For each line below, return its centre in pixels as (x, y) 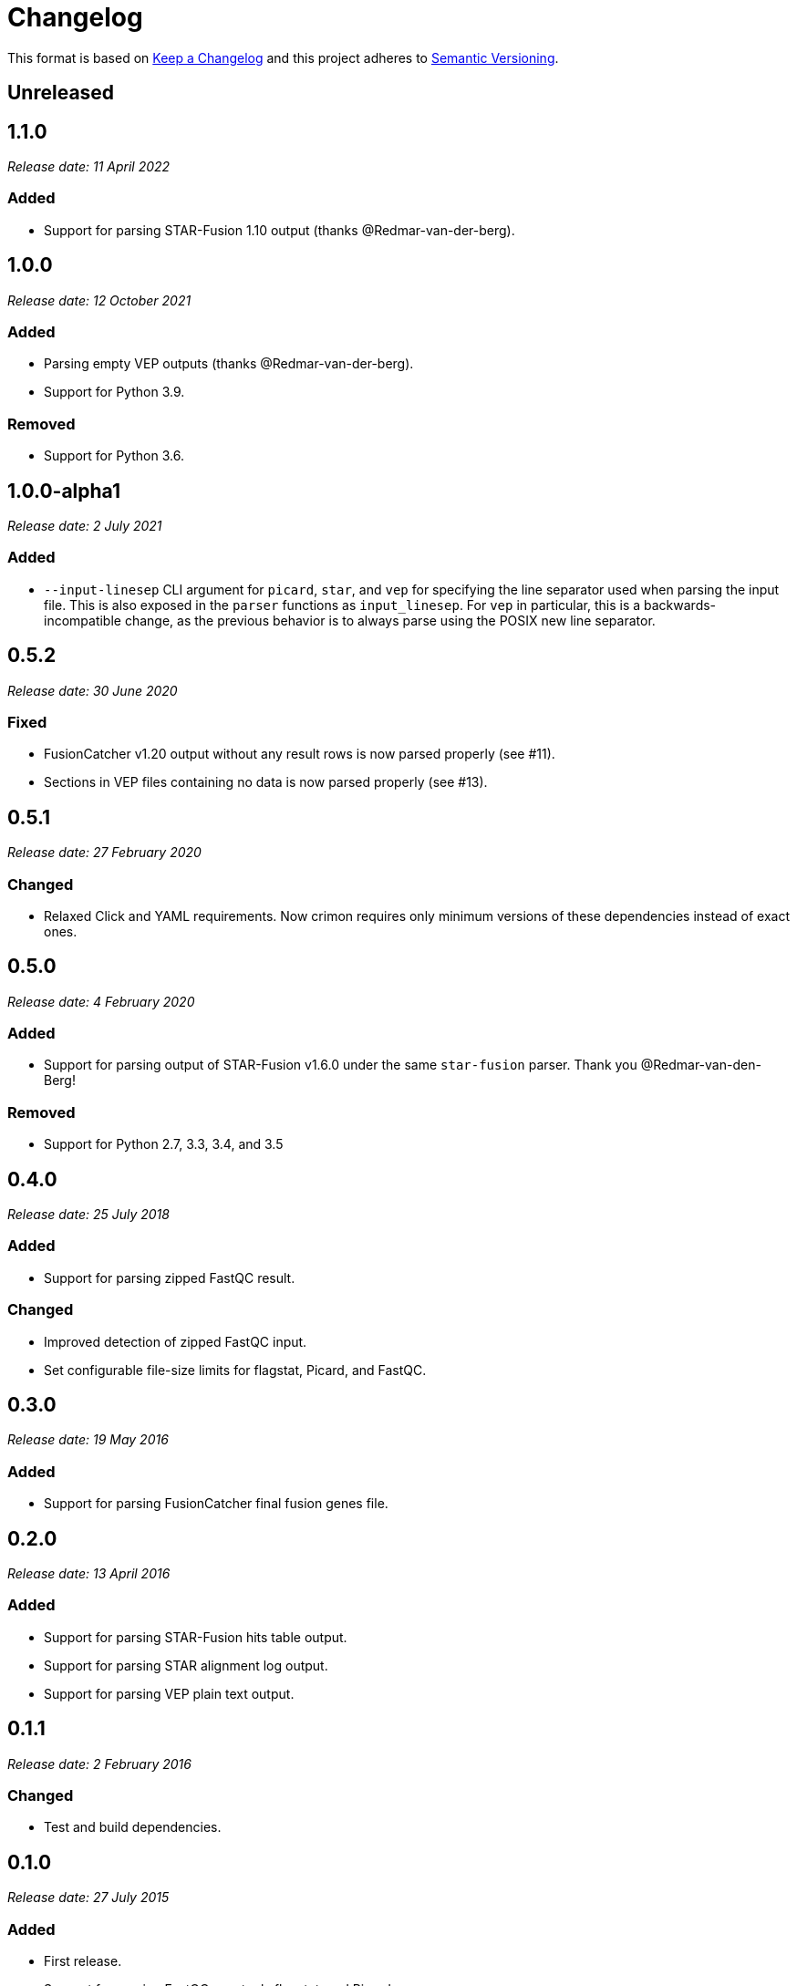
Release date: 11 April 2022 (89, 167)
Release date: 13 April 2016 (89, 1574)
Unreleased (61, 93)
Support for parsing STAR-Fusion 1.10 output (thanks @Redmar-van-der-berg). (279, 230)
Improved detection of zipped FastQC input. (176, 1341)
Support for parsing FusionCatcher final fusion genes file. (216, 1504)
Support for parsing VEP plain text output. (169, 1693)
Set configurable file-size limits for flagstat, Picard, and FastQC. (235, 1370)
